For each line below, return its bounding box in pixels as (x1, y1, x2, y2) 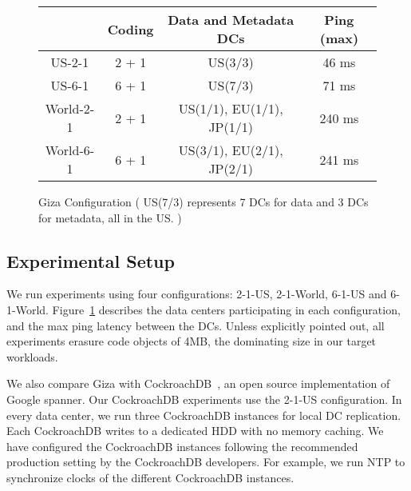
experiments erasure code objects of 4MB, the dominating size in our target (6, 333, 377, 349)
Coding (107, 19, 154, 38)
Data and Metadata (168, 10, 294, 29)
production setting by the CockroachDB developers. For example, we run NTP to (6, 453, 405, 470)
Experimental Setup (6, 248, 175, 273)
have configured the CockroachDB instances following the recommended (6, 437, 358, 454)
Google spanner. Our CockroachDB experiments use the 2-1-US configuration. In (6, 390, 402, 407)
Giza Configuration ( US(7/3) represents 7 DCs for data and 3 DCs (38, 194, 369, 210)
